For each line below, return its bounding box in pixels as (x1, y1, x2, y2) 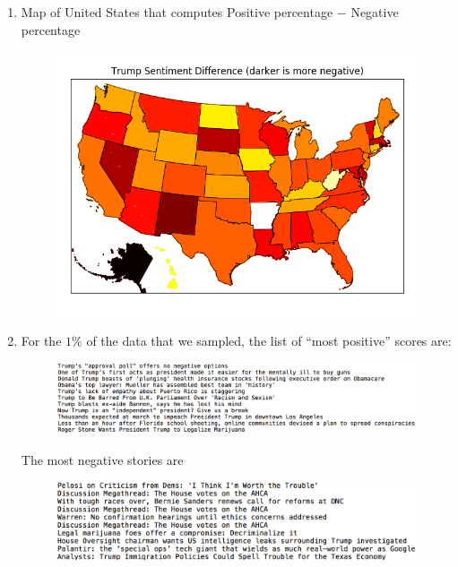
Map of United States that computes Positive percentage (21, 3, 333, 21)
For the (21, 331, 62, 350)
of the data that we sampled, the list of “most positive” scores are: (86, 331, 452, 350)
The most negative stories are (21, 450, 184, 468)
